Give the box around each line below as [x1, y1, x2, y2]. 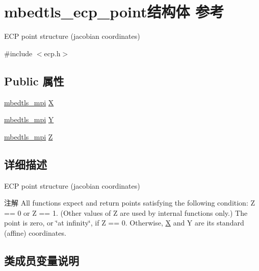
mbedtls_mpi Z [4, 131, 53, 142]
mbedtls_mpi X [4, 97, 54, 107]
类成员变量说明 [4, 252, 79, 268]
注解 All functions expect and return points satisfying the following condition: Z [4, 197, 255, 208]
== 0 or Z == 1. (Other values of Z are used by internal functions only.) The [4, 207, 248, 218]
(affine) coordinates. [4, 227, 66, 238]
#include [4, 48, 33, 58]
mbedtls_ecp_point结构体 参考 [4, 1, 224, 22]
